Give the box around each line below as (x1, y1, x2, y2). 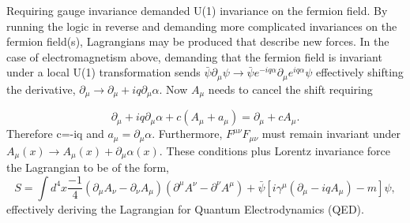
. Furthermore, (152, 125, 223, 142)
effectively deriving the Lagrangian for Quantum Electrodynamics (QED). (6, 200, 364, 217)
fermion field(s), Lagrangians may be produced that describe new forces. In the (6, 33, 389, 50)
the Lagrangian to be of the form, (6, 159, 170, 176)
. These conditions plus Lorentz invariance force (159, 142, 391, 158)
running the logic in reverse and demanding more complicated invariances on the (6, 17, 397, 34)
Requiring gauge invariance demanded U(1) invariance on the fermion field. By (6, 2, 388, 18)
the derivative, (6, 80, 76, 97)
